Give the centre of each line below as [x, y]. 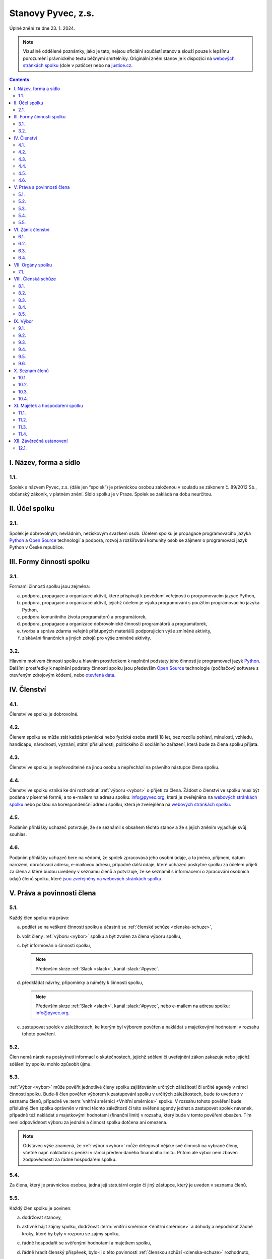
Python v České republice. [37, 547]
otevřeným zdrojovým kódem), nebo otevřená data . [62, 675]
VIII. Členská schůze [35, 279]
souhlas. [18, 834]
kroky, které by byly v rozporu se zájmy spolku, [71, 1233]
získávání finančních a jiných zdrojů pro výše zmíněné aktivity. [86, 638]
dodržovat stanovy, [42, 1217]
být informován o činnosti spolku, [57, 946]
